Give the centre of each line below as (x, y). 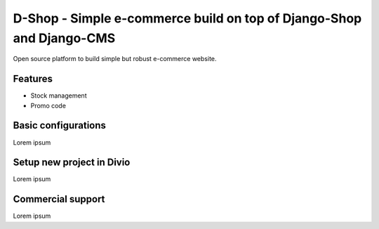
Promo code (48, 105)
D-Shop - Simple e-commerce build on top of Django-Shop (187, 18)
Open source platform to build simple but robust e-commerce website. (115, 59)
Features (33, 79)
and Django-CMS (64, 38)
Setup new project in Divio (72, 163)
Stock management (59, 96)
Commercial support (59, 199)
